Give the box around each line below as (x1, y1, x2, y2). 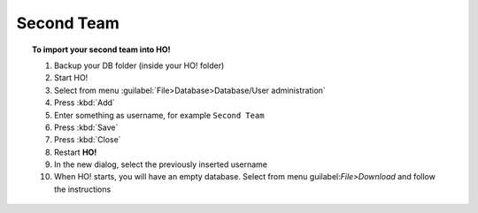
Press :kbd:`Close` (54, 134, 121, 145)
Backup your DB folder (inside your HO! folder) (54, 60, 225, 71)
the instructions (54, 184, 112, 194)
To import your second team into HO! (32, 44, 171, 55)
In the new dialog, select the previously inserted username (54, 159, 268, 170)
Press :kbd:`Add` (54, 97, 115, 108)
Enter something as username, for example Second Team (54, 110, 265, 120)
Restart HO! (54, 147, 97, 157)
